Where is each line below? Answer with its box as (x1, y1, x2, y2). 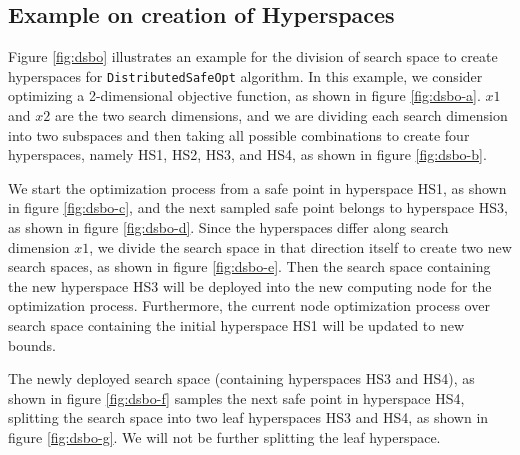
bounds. (8, 334, 56, 355)
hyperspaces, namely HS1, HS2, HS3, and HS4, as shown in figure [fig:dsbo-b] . (8, 144, 487, 165)
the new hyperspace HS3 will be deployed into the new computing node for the (8, 275, 492, 296)
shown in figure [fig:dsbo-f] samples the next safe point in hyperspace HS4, (8, 387, 465, 408)
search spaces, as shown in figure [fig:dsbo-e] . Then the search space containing (8, 256, 491, 277)
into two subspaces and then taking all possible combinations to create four (8, 124, 470, 145)
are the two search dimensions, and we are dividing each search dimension (54, 105, 508, 126)
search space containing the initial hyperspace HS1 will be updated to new (8, 314, 465, 335)
